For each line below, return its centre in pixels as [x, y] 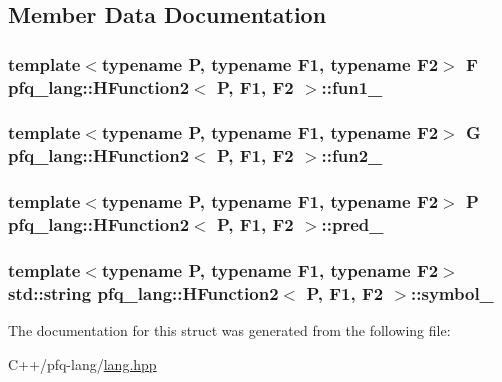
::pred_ [352, 224]
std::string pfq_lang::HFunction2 [143, 292]
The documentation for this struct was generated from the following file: [229, 330]
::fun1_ [352, 86]
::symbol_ [452, 292]
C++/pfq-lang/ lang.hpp [82, 363]
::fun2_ [352, 155]
